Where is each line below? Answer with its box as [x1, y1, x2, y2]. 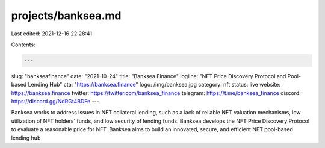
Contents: [11, 41, 36, 48]
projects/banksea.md [11, 9, 122, 22]
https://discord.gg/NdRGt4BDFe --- [11, 98, 99, 105]
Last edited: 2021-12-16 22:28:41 [11, 30, 93, 37]
